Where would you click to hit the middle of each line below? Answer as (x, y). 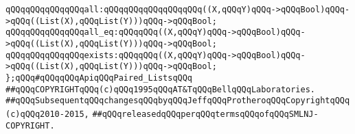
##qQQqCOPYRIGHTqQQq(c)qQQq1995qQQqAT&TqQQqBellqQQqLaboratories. (161, 89)
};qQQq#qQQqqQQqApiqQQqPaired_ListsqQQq (99, 78)
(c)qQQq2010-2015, (47, 114)
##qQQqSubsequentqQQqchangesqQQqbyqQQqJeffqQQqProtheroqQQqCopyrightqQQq (178, 101)
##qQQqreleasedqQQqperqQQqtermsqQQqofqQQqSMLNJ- (205, 114)
